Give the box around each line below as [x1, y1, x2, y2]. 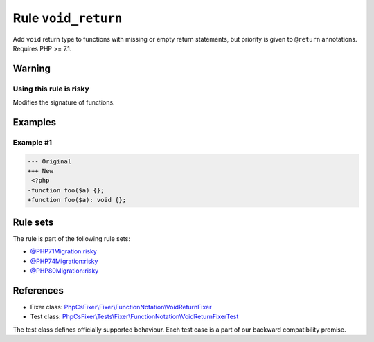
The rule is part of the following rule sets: [12, 234, 131, 242]
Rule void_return [12, 10, 123, 26]
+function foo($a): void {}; [27, 196, 127, 204]
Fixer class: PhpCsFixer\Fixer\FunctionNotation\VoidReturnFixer [30, 303, 212, 311]
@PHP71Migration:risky [30, 247, 97, 255]
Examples [12, 116, 57, 128]
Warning [12, 62, 51, 74]
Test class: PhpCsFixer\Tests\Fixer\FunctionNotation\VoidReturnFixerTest [30, 312, 239, 321]
